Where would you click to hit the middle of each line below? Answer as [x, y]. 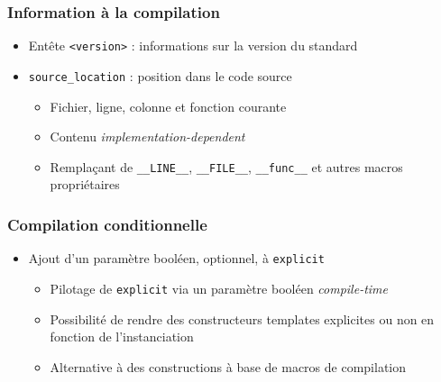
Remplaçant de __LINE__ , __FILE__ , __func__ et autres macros [226, 166]
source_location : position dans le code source [160, 75]
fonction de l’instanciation [122, 337]
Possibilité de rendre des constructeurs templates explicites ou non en [242, 318]
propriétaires [85, 184]
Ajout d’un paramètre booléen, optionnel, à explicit [176, 258]
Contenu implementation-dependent [147, 136]
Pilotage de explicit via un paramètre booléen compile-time [219, 288]
